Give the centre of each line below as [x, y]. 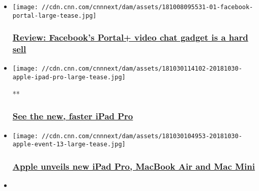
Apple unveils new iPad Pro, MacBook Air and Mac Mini [134, 166]
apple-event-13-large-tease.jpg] [69, 145]
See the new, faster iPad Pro [73, 116]
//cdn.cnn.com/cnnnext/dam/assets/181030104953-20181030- [142, 136]
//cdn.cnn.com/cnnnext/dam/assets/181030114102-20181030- [142, 69]
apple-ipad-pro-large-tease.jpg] [69, 77]
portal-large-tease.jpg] [54, 15]
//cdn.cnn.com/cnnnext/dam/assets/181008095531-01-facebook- [148, 7]
